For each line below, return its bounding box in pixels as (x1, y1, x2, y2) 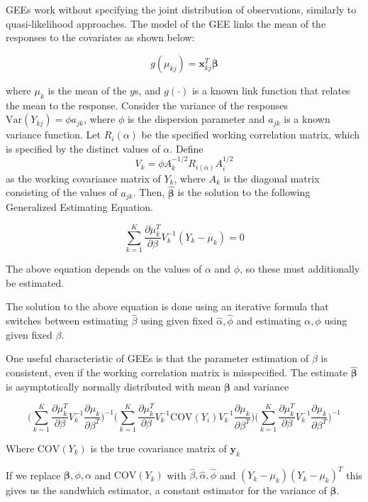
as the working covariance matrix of (6, 170, 161, 185)
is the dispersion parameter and (127, 111, 265, 126)
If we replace (6, 467, 61, 482)
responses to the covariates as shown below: (6, 30, 195, 45)
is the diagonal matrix (223, 170, 320, 185)
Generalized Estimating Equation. (6, 199, 153, 214)
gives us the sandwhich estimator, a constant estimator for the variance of (6, 483, 327, 498)
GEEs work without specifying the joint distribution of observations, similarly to (6, 2, 357, 16)
